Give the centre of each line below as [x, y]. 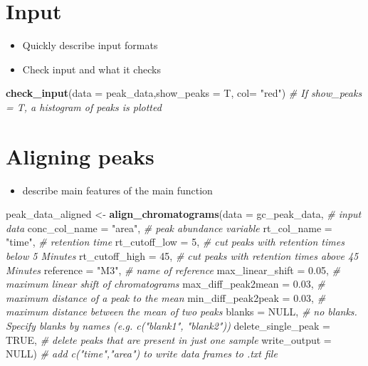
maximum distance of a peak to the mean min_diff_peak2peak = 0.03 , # [166, 297]
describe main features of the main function [117, 190]
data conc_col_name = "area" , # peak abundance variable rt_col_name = [169, 228]
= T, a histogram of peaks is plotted [84, 106]
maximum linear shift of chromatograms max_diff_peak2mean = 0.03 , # [165, 284]
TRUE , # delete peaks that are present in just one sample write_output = [169, 339]
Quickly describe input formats [90, 45]
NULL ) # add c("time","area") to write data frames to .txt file [142, 354]
